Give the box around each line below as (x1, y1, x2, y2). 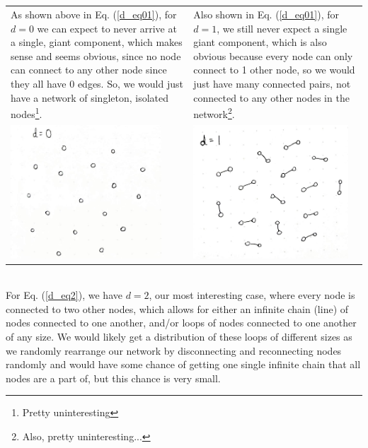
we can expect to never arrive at (37, 20, 177, 35)
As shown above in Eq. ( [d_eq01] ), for (11, 6, 177, 21)
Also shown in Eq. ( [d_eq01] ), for (193, 6, 340, 21)
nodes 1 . (11, 105, 42, 121)
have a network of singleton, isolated (11, 90, 169, 105)
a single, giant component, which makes (11, 35, 183, 49)
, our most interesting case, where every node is (149, 288, 355, 302)
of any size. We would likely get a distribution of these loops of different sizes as (6, 329, 352, 344)
